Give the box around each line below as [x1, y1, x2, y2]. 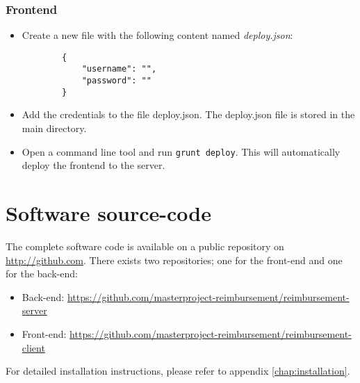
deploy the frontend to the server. [22, 158, 165, 172]
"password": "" [81, 76, 152, 86]
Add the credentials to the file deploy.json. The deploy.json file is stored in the [22, 107, 355, 122]
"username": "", [81, 64, 157, 74]
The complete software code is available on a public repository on [6, 239, 284, 253]
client [22, 340, 45, 355]
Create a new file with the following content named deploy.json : [22, 28, 293, 42]
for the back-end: [6, 266, 78, 281]
